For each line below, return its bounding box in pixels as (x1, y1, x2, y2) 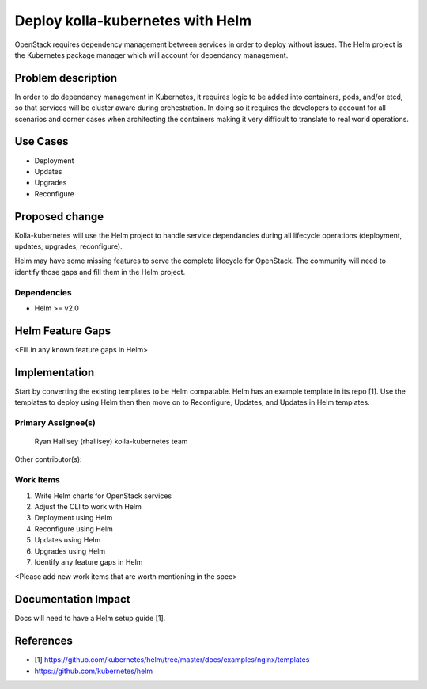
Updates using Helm (34, 535, 101, 545)
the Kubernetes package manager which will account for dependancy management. (14, 50, 289, 59)
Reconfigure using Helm (34, 523, 114, 534)
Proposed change (14, 210, 104, 223)
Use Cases (14, 135, 69, 148)
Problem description (14, 71, 118, 85)
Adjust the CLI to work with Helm (34, 502, 142, 511)
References (14, 634, 73, 648)
